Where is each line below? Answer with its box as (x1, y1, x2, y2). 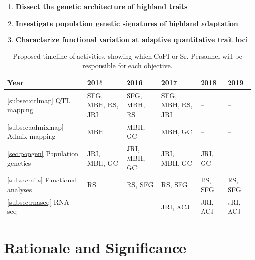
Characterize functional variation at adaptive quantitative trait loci (15, 34, 248, 45)
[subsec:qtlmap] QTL (7, 95, 71, 105)
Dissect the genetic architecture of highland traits (15, 1, 188, 11)
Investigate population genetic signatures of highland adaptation (15, 18, 238, 28)
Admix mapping (7, 131, 56, 141)
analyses (7, 184, 32, 194)
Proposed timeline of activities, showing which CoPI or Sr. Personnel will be (13, 51, 242, 61)
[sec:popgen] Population (7, 148, 78, 158)
